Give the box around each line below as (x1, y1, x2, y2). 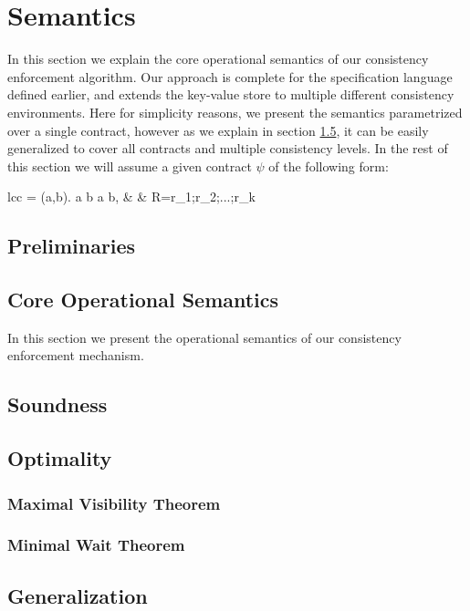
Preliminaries (7, 232, 136, 260)
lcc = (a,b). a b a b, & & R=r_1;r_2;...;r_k (7, 187, 256, 206)
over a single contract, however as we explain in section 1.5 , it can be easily (7, 120, 429, 140)
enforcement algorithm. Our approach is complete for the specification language (7, 67, 453, 86)
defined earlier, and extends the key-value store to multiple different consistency (7, 85, 454, 104)
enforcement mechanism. (7, 346, 144, 365)
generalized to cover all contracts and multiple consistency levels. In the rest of (7, 139, 448, 158)
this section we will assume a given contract (7, 156, 252, 175)
